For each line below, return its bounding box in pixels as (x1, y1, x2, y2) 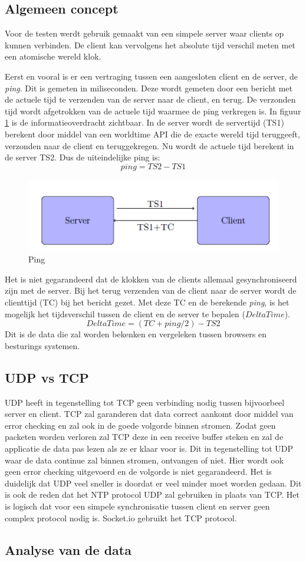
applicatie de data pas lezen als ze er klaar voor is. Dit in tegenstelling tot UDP (5, 442, 294, 454)
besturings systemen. (5, 339, 80, 351)
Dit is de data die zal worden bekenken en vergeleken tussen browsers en (5, 328, 267, 340)
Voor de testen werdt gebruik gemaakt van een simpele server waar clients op (5, 27, 284, 40)
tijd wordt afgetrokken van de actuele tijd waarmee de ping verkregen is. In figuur (5, 104, 301, 117)
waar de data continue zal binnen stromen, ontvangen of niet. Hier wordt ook (5, 453, 284, 466)
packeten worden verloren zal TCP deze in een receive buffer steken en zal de (5, 430, 284, 443)
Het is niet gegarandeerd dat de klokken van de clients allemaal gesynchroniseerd (5, 272, 297, 285)
